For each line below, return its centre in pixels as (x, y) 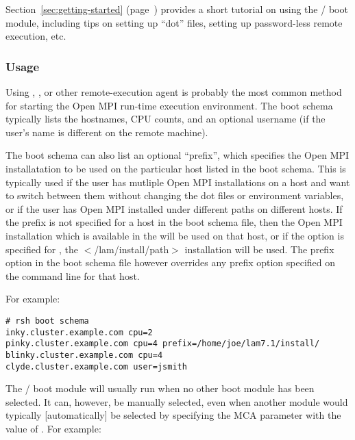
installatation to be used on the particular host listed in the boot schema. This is (176, 168)
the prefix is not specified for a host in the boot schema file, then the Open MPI (174, 222)
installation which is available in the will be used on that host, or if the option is (175, 235)
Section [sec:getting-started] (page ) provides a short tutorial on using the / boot (177, 9)
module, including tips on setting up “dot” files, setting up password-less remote (174, 22)
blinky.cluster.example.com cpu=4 (84, 355)
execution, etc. (36, 36)
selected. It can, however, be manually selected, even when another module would (177, 401)
